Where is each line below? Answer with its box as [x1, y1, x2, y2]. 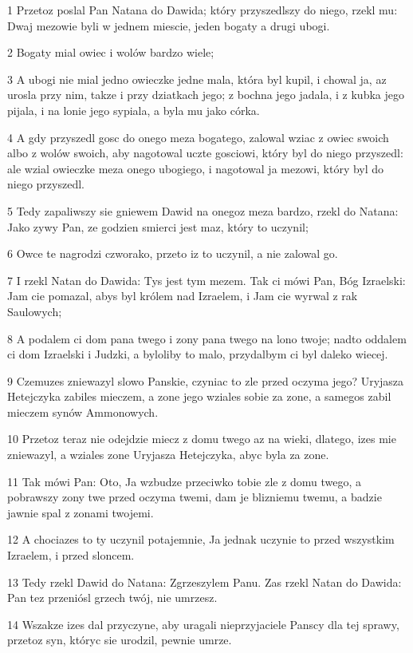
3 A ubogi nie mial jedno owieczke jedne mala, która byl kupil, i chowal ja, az [7, 70, 387, 87]
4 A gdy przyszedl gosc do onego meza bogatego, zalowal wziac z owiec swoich [7, 129, 389, 145]
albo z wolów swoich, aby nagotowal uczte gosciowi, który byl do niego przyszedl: [7, 144, 403, 161]
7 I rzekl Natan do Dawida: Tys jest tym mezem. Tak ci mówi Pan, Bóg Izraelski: [7, 271, 406, 288]
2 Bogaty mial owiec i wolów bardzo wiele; [7, 44, 214, 61]
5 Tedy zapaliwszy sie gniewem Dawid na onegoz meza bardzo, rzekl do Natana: [7, 202, 399, 219]
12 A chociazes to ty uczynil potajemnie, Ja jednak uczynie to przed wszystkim [7, 531, 395, 548]
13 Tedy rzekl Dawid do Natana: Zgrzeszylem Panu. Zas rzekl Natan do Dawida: [7, 573, 402, 590]
